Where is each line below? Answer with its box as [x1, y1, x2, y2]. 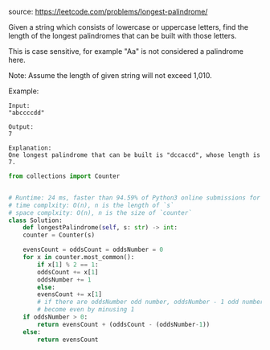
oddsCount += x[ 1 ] [37, 268, 99, 276]
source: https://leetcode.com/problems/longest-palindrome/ [8, 7, 208, 16]
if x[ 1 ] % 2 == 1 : [37, 261, 99, 269]
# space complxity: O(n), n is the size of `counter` [8, 208, 193, 216]
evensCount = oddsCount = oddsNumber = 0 [22, 245, 163, 254]
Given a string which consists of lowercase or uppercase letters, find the [8, 23, 249, 31]
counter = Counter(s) [22, 231, 95, 240]
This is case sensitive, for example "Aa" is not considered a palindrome [8, 47, 243, 56]
